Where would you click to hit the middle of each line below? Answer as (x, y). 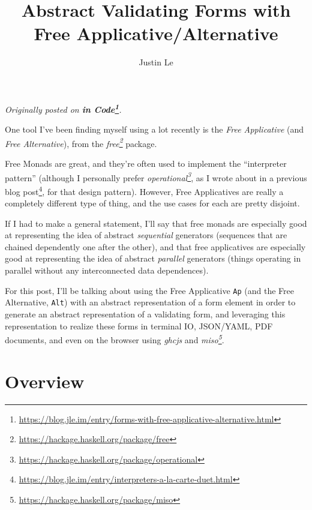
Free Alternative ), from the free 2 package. (81, 142)
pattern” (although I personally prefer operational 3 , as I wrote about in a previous (156, 176)
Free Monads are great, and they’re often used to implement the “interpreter (146, 163)
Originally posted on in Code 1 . (63, 108)
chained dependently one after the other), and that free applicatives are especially (155, 246)
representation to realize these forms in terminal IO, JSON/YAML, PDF (139, 325)
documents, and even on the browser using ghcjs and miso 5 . (115, 339)
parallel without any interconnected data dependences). (107, 270)
